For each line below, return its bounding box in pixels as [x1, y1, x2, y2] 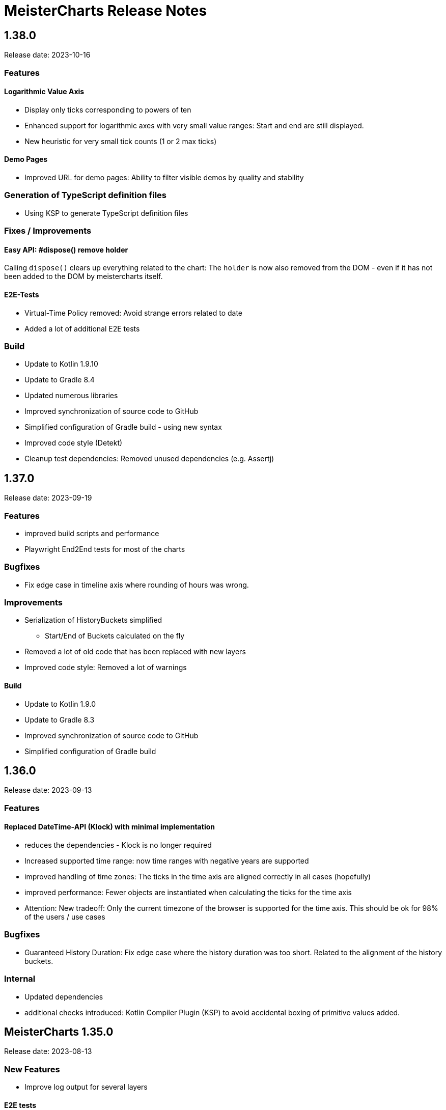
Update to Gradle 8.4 [24, 375, 95, 384]
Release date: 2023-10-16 [4, 50, 91, 60]
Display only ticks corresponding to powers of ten [24, 105, 191, 114]
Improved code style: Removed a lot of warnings [24, 663, 187, 672]
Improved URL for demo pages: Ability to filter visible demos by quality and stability [24, 173, 304, 182]
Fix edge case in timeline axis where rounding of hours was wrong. [24, 580, 249, 589]
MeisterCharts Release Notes [4, 2, 207, 19]
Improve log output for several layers [24, 1083, 148, 1092]
